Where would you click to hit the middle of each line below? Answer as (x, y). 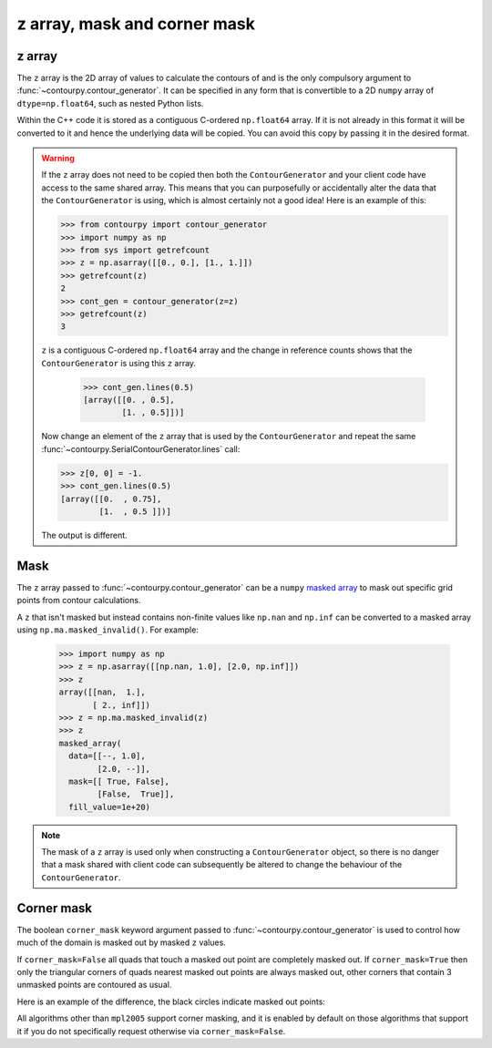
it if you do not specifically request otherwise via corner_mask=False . (151, 1031)
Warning (58, 159)
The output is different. (84, 535)
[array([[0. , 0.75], (111, 498)
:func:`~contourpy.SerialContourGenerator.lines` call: (141, 449)
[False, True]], (136, 794)
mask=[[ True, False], (119, 781)
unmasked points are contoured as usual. (94, 985)
